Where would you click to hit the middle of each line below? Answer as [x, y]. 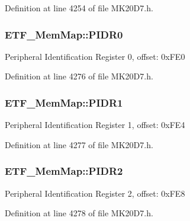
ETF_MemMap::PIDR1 [64, 102]
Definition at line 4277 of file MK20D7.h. [79, 144]
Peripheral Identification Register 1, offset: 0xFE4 [95, 125]
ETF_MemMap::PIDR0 [64, 34]
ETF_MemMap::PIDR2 [64, 171]
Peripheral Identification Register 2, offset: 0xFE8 [95, 193]
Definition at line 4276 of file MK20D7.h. [79, 76]
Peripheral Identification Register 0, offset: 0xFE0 [95, 56]
